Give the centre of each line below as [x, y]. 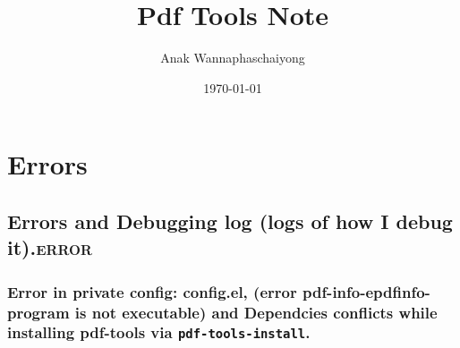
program [38, 312]
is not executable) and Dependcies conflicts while [256, 312]
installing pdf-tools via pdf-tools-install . [159, 332]
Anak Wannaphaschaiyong [233, 58]
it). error [50, 247]
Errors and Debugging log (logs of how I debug [230, 221]
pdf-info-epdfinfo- [366, 291]
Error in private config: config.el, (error [152, 291]
